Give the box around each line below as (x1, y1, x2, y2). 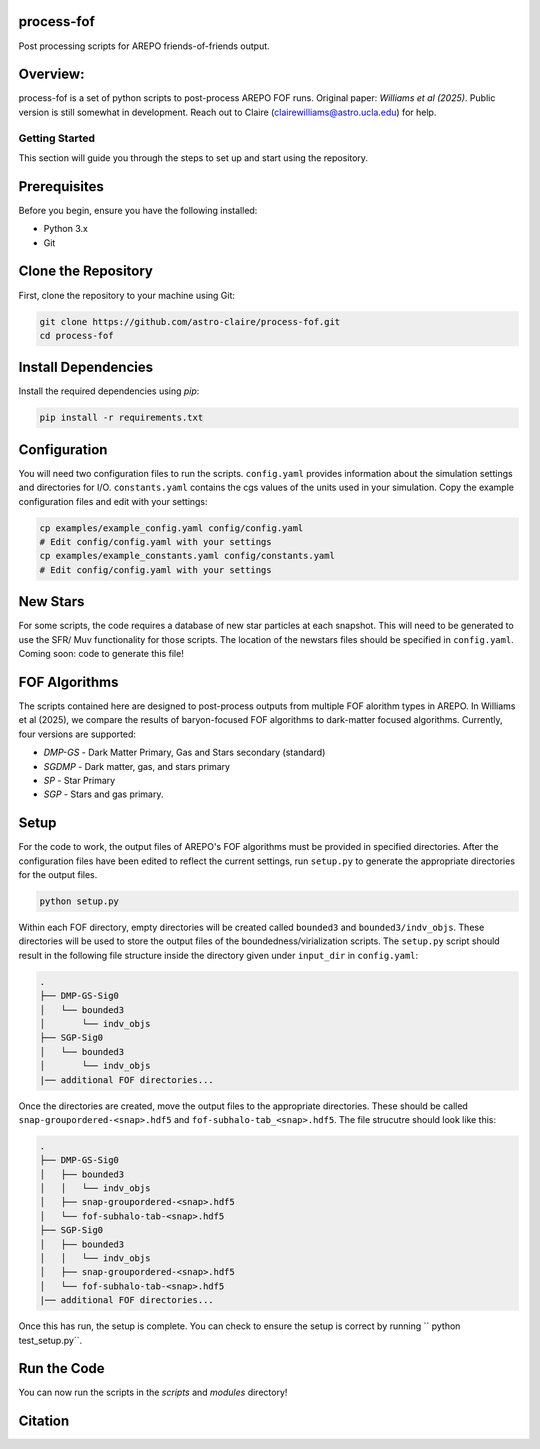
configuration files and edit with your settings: (18, 495, 209, 507)
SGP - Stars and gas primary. (43, 788, 164, 800)
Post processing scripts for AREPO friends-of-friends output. (18, 40, 270, 52)
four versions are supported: (18, 728, 137, 740)
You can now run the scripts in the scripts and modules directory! (18, 1386, 288, 1399)
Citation (18, 1413, 70, 1430)
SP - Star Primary (43, 774, 116, 786)
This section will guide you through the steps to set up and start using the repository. (18, 151, 369, 164)
